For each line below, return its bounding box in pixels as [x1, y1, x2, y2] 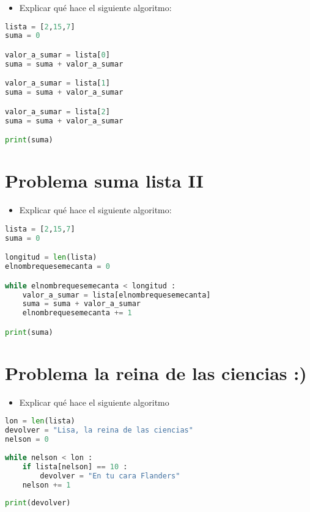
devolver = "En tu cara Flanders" [40, 471, 180, 480]
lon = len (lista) [5, 417, 75, 426]
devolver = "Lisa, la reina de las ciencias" [5, 426, 193, 435]
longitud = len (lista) [5, 253, 97, 262]
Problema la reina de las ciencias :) [5, 360, 307, 385]
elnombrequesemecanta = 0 [5, 262, 110, 271]
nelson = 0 [5, 435, 49, 444]
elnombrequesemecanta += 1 [22, 309, 132, 318]
